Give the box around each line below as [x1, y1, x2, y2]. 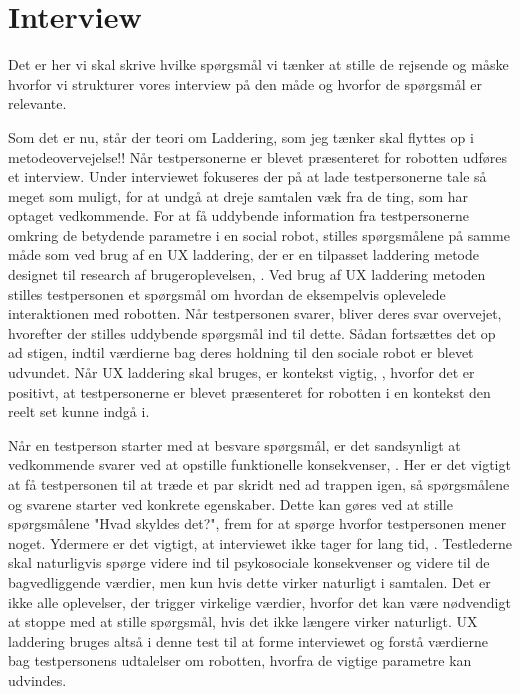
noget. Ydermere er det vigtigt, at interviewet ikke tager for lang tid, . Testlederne [8, 532, 512, 553]
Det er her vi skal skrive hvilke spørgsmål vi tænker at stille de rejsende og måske [8, 54, 509, 75]
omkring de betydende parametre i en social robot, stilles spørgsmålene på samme [8, 224, 510, 245]
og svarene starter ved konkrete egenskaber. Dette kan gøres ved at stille [8, 493, 453, 514]
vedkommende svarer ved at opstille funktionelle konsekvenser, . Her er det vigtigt [8, 454, 511, 475]
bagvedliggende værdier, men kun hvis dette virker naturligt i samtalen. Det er [8, 571, 491, 592]
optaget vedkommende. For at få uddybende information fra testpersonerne [8, 205, 470, 226]
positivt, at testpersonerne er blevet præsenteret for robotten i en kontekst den [8, 381, 491, 402]
